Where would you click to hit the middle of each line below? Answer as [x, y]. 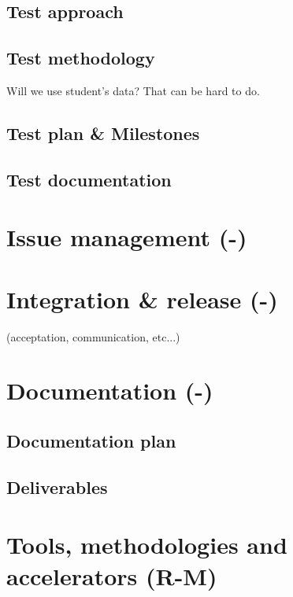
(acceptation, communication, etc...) [93, 336]
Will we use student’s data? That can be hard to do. [133, 90]
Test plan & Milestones [103, 133]
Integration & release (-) [142, 298]
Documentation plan [91, 440]
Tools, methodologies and [147, 545]
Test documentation [89, 179]
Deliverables [57, 486]
